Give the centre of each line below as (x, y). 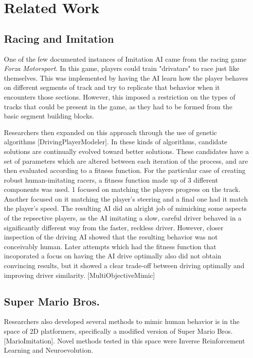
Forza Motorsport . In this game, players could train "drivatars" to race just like (122, 68)
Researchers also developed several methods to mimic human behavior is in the (122, 321)
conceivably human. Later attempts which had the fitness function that (110, 246)
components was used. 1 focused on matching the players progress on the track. (122, 189)
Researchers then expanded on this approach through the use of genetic (110, 132)
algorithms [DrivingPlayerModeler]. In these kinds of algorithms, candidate (116, 142)
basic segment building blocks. (49, 116)
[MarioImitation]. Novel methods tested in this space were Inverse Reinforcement (125, 340)
